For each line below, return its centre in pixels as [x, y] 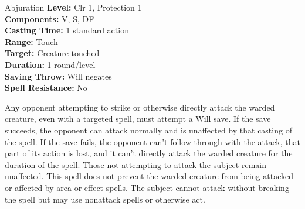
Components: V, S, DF [50, 18]
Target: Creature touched [52, 53]
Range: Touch [31, 41]
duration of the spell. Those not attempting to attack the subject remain [135, 164]
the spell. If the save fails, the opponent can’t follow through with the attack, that [152, 141]
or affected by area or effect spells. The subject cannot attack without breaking [147, 187]
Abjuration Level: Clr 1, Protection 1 [73, 7]
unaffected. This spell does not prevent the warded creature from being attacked [149, 176]
